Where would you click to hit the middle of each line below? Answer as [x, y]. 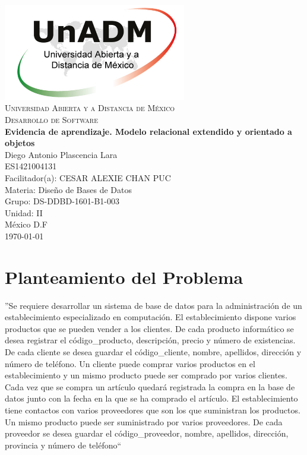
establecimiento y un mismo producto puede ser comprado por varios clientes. [146, 375]
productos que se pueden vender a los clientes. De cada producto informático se [149, 328]
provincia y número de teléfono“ [63, 445]
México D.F [26, 224]
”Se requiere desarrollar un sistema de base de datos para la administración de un [153, 305]
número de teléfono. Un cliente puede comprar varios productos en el [130, 363]
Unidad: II [24, 212]
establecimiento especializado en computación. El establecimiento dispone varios [151, 317]
